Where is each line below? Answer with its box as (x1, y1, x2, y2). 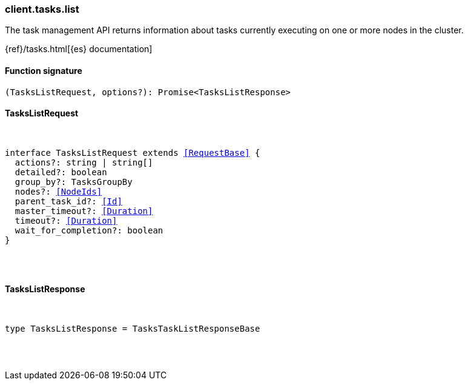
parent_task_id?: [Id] (15, 196, 122, 206)
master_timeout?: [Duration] (15, 206, 153, 216)
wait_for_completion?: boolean (15, 225, 163, 235)
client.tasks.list (5, 3, 79, 15)
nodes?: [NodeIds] (15, 186, 102, 196)
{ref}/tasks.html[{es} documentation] (5, 44, 153, 55)
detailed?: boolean (15, 167, 107, 177)
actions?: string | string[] (15, 157, 153, 167)
